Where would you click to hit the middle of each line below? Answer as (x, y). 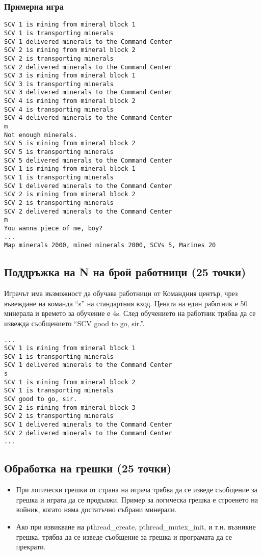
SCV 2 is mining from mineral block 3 (70, 407)
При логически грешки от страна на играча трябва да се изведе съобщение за (137, 490)
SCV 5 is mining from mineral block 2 (70, 143)
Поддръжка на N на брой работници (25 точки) (125, 272)
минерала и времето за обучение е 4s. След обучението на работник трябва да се (130, 313)
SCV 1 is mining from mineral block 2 (70, 382)
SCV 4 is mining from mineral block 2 (70, 101)
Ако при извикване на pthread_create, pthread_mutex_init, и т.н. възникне (136, 527)
